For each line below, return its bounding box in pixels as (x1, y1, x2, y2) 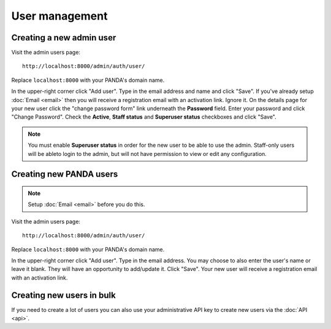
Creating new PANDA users (11, 169, 118, 180)
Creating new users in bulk (11, 290, 116, 300)
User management (11, 9, 108, 23)
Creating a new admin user (11, 32, 116, 43)
